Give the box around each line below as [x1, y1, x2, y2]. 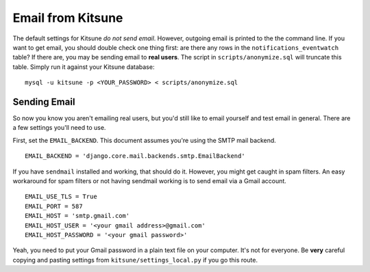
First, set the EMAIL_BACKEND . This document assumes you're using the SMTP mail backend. [12, 136, 277, 144]
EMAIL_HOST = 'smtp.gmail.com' [25, 212, 130, 220]
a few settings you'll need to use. [12, 124, 106, 132]
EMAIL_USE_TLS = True [25, 193, 97, 201]
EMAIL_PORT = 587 [25, 202, 83, 210]
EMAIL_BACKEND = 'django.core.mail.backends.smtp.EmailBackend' [25, 152, 246, 160]
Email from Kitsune [12, 10, 123, 25]
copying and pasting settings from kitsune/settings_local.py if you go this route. [12, 256, 258, 264]
